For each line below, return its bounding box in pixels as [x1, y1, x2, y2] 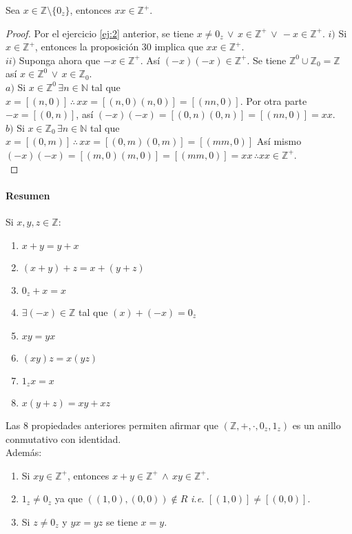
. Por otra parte [240, 93, 307, 108]
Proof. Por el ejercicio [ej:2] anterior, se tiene [6, 26, 194, 40]
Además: [6, 445, 42, 459]
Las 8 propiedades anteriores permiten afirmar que [6, 418, 219, 433]
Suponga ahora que [19, 52, 101, 67]
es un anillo [292, 418, 341, 433]
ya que [54, 491, 83, 506]
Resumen [6, 188, 50, 202]
